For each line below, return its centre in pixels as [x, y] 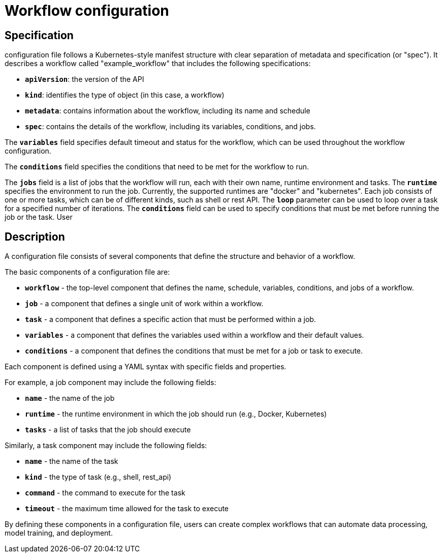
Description [35, 237]
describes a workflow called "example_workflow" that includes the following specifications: [158, 64]
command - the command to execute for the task [105, 493]
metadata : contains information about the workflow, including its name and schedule [168, 111]
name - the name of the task [72, 461]
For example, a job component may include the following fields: [110, 383]
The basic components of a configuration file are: [87, 272]
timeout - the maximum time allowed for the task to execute [127, 509]
